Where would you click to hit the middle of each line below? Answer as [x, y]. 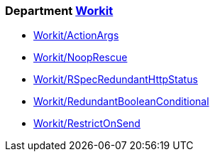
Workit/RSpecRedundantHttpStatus [116, 80]
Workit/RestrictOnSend [87, 124]
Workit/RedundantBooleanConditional [121, 102]
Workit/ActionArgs [76, 36]
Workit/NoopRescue [81, 58]
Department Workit [59, 11]
